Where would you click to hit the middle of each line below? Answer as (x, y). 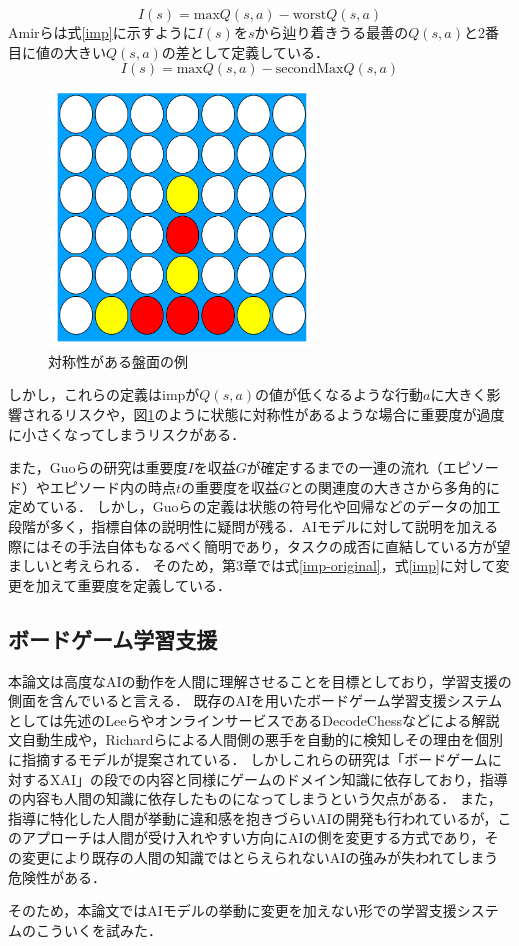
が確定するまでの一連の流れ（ (344, 467)
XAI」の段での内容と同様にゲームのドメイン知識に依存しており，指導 (278, 778)
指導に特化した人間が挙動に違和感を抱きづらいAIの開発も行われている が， (253, 817)
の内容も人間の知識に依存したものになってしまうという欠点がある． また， (255, 798)
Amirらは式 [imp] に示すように (102, 32)
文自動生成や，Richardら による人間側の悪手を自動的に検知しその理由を (242, 739)
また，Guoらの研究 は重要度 (98, 467)
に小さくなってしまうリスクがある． (127, 433)
